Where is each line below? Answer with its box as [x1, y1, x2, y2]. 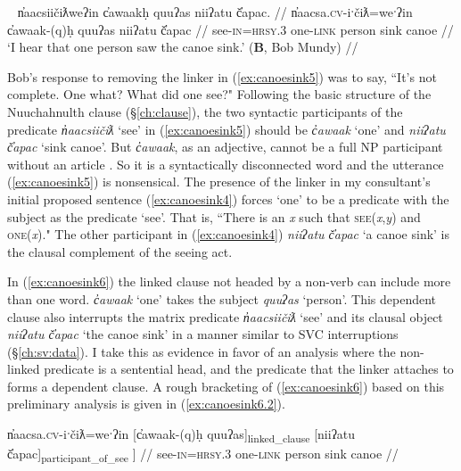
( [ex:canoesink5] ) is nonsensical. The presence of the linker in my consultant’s [7, 172, 431, 191]
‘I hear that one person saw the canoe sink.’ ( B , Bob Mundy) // [7, 37, 358, 56]
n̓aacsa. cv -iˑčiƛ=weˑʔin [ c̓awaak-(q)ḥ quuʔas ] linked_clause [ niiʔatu [7, 425, 356, 445]
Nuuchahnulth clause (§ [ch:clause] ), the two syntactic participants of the [7, 102, 403, 120]
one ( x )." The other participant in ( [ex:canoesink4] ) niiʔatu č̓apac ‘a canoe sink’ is [7, 225, 450, 244]
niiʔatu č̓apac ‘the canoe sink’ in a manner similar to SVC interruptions [7, 325, 399, 343]
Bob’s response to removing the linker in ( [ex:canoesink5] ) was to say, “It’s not [7, 67, 437, 86]
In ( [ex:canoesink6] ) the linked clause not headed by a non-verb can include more [7, 272, 451, 291]
